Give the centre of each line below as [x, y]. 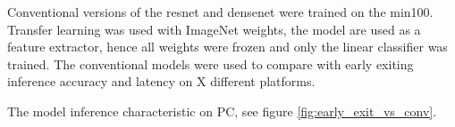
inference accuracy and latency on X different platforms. [161, 81]
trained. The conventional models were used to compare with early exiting [211, 63]
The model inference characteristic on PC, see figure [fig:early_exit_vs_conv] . [222, 111]
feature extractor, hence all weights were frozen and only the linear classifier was [227, 47]
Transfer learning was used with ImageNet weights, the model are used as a [214, 29]
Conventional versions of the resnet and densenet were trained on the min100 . [220, 12]
